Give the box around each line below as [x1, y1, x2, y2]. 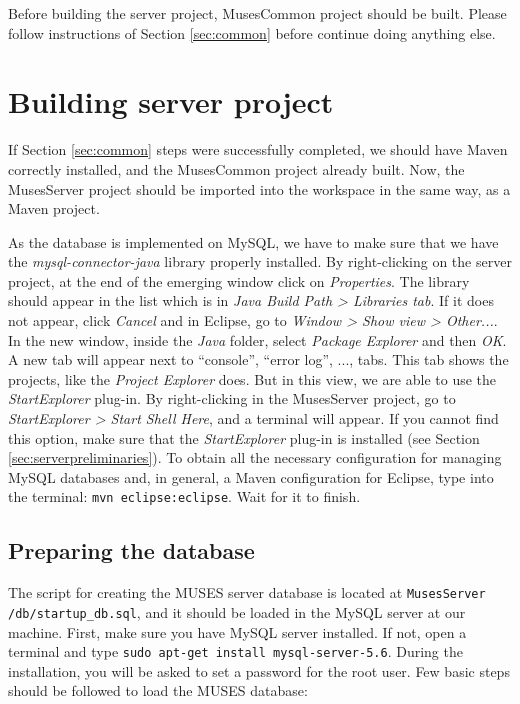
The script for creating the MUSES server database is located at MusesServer [8, 582, 486, 603]
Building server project [8, 81, 334, 122]
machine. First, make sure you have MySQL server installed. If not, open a [8, 621, 467, 642]
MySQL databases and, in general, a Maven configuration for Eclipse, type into [8, 466, 494, 487]
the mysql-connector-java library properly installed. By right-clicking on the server [8, 251, 512, 272]
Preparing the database [8, 535, 255, 566]
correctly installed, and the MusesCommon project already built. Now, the [8, 158, 465, 179]
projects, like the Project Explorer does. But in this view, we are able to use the [8, 368, 497, 389]
